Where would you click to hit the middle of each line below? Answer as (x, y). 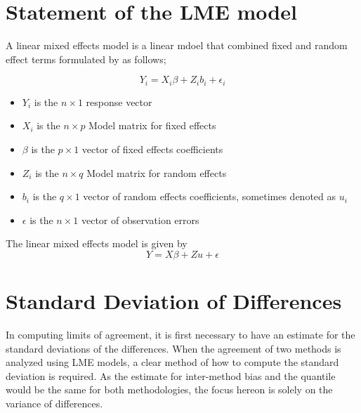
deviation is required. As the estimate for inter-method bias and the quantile (171, 375)
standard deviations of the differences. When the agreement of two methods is (173, 348)
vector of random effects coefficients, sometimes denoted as (210, 196)
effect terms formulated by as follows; (86, 59)
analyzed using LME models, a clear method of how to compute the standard (172, 362)
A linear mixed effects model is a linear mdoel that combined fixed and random (177, 45)
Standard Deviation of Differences (174, 301)
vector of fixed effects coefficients (152, 149)
